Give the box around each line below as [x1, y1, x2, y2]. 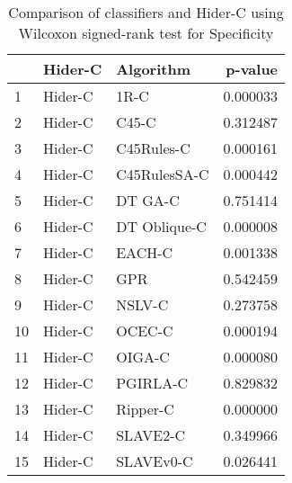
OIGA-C [116, 346, 170, 367]
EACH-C [116, 242, 173, 263]
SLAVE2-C [116, 425, 186, 445]
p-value [226, 58, 279, 79]
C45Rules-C [116, 138, 190, 158]
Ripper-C [116, 398, 174, 419]
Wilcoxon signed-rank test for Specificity [18, 22, 274, 43]
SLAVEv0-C [116, 451, 193, 471]
